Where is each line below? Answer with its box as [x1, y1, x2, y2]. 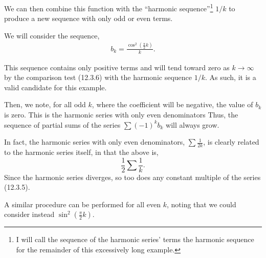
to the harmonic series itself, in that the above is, [4, 147, 159, 157]
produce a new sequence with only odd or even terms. [4, 13, 173, 24]
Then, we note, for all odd [4, 99, 86, 110]
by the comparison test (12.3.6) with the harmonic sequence [4, 72, 192, 83]
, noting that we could [166, 199, 236, 209]
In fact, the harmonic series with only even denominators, [4, 136, 185, 147]
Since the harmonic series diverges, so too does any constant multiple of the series [4, 171, 261, 182]
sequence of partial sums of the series [4, 119, 121, 130]
